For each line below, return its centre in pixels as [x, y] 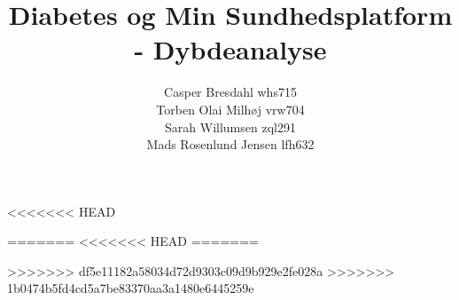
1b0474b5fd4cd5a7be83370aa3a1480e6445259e [131, 288]
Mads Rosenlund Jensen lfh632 [230, 144]
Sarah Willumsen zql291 [230, 126]
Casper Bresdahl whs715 [230, 92]
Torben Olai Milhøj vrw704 [230, 109]
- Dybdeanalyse [230, 49]
